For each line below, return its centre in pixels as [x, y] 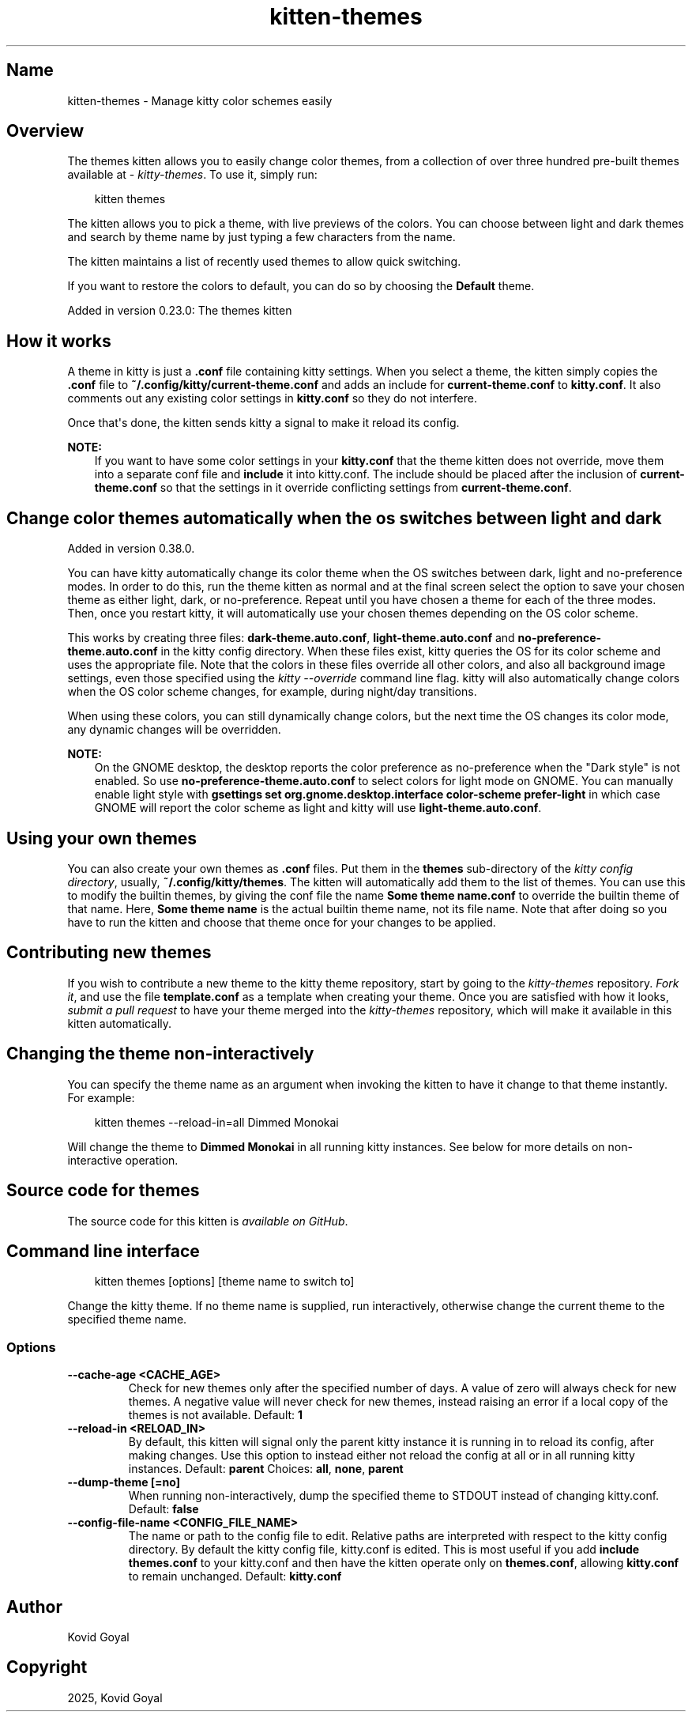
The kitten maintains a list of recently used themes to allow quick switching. [264, 262]
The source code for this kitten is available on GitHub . [208, 1221]
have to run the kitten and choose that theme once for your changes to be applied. [282, 922]
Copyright [47, 1667]
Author [34, 1607]
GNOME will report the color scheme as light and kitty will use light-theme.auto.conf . [318, 808]
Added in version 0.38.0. [131, 549]
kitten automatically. [120, 1023]
